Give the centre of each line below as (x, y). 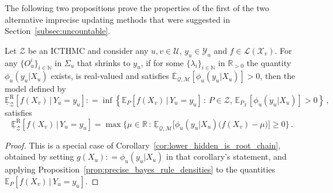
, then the (278, 76)
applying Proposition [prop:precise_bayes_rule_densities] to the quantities (140, 169)
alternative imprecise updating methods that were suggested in (118, 19)
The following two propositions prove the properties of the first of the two (137, 8)
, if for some (162, 62)
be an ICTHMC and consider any (88, 50)
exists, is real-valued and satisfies (110, 76)
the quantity (269, 62)
